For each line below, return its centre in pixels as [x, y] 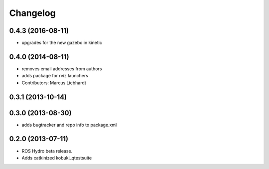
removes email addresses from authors [62, 69]
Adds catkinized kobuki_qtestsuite [57, 158]
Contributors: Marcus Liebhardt [54, 83]
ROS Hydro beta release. [47, 151]
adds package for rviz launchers [55, 76]
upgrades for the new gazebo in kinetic [62, 43]
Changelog [32, 13]
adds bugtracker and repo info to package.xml [69, 125]
